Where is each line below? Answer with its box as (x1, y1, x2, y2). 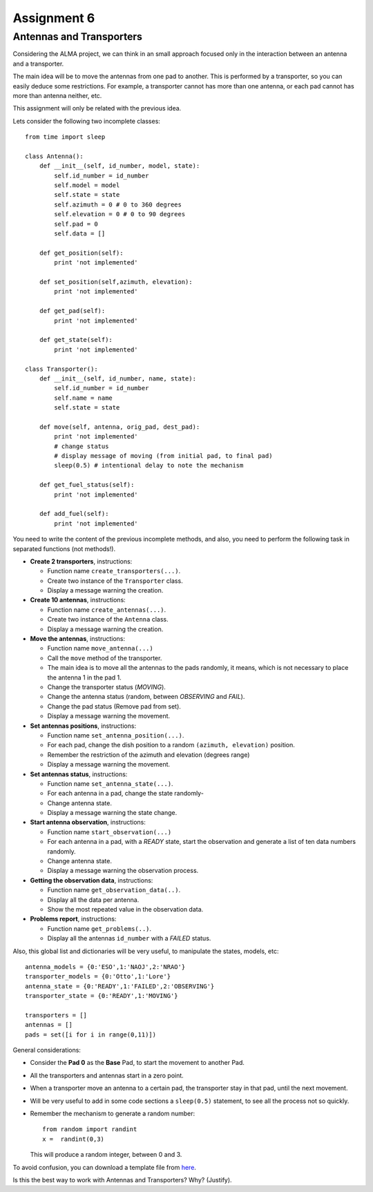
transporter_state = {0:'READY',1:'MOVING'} (25, 992, 179, 1000)
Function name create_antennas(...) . (47, 605, 166, 614)
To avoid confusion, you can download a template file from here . (12, 1163, 197, 1171)
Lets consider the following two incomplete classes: (12, 117, 160, 125)
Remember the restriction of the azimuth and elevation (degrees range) (47, 750, 250, 759)
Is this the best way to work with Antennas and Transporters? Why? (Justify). (12, 1175, 232, 1184)
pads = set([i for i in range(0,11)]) (25, 1030, 157, 1039)
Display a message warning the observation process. (47, 867, 199, 875)
